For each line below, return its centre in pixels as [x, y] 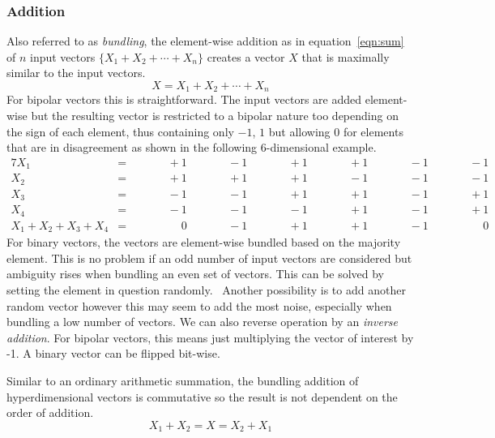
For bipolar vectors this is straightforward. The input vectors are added [184, 99]
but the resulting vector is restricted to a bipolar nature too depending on [215, 116]
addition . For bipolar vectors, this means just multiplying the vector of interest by [210, 337]
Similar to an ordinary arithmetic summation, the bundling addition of [183, 380]
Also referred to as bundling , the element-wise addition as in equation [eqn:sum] [205, 41]
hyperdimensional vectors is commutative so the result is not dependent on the [202, 396]
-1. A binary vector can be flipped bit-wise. [113, 353]
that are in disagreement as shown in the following [132, 147]
